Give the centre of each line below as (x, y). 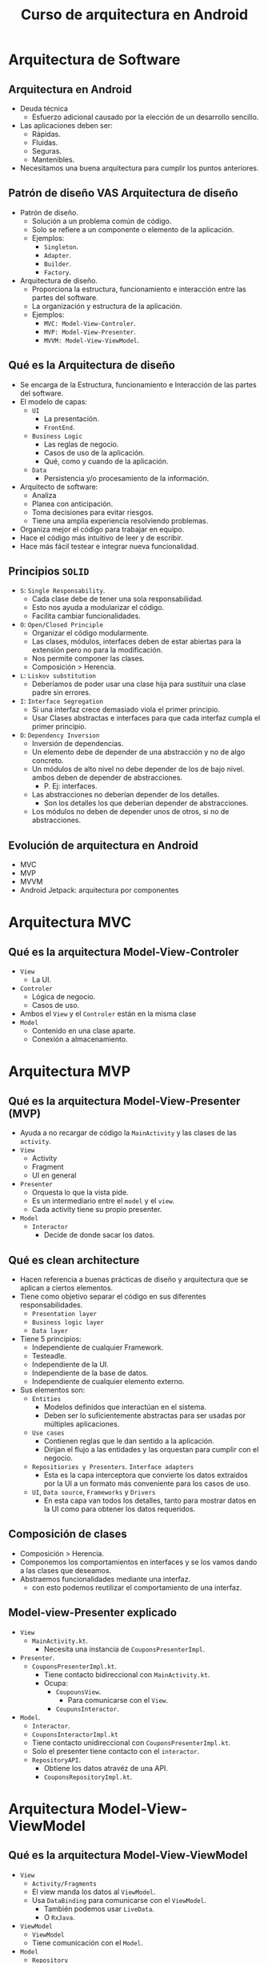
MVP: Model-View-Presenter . (90, 331)
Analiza (44, 495)
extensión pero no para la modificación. (97, 650)
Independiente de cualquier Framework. (98, 1347)
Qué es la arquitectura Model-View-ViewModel (128, 1855)
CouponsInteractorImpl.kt (75, 1735)
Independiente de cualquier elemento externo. (108, 1382)
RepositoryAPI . (56, 1760)
